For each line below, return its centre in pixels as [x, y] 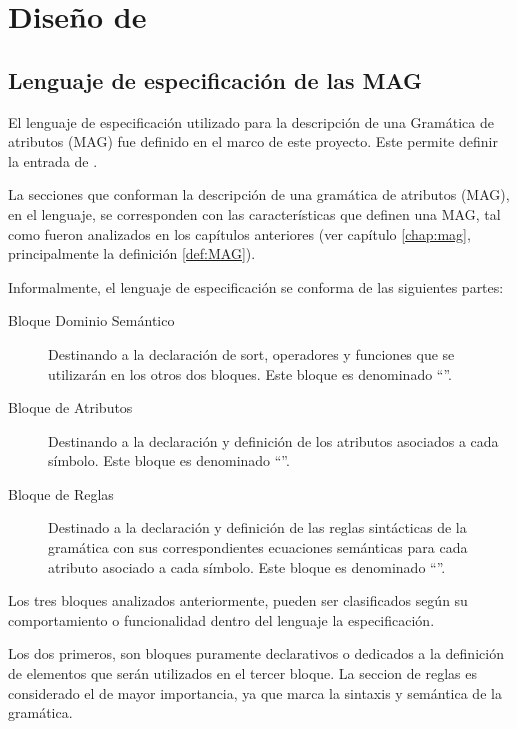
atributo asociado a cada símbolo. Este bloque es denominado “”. [247, 566]
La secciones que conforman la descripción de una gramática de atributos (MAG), [259, 194]
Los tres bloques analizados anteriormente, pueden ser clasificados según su [238, 600]
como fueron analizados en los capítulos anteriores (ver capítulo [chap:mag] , [239, 233]
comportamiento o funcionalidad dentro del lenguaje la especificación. [221, 619]
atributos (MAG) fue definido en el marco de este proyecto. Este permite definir [253, 141]
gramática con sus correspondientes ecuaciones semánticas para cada [258, 547]
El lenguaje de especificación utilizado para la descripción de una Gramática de [251, 121]
